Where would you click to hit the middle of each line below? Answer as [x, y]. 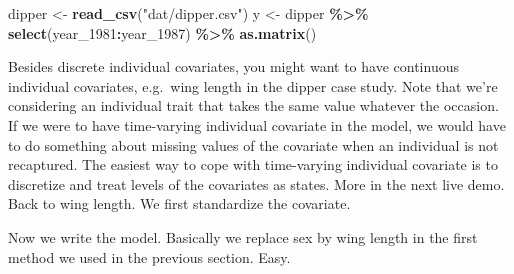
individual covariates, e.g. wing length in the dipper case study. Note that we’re [253, 85]
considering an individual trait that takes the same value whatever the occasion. [253, 105]
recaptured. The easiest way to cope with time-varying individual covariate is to [253, 164]
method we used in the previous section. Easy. [149, 256]
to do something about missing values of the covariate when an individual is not [253, 144]
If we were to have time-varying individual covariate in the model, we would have [257, 124]
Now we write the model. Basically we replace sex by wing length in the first [243, 236]
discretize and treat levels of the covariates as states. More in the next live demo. [256, 183]
